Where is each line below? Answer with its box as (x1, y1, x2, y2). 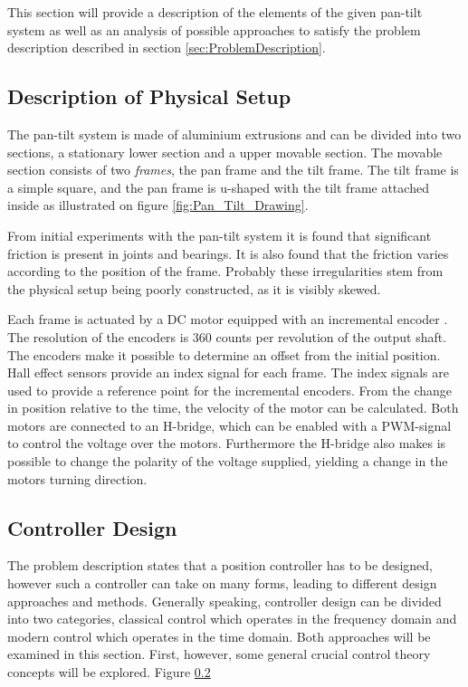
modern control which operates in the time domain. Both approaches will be (7, 626, 431, 645)
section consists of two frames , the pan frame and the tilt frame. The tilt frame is (7, 160, 459, 179)
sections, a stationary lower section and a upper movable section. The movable (7, 142, 443, 161)
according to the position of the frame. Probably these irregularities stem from (7, 262, 444, 281)
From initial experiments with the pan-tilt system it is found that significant (7, 225, 432, 244)
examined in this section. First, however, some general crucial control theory (7, 644, 431, 663)
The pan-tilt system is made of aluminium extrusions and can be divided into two (7, 124, 462, 143)
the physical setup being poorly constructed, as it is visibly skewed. (7, 279, 381, 298)
